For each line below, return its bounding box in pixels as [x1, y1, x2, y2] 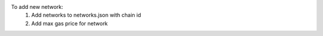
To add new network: [11, 4, 63, 10]
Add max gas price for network [31, 19, 108, 27]
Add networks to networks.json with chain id [31, 12, 141, 19]
